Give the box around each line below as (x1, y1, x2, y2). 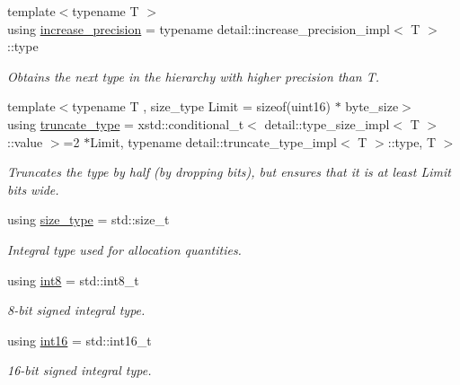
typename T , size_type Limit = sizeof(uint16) (72, 97, 332, 116)
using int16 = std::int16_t (7, 330, 152, 349)
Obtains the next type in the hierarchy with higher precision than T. (7, 66, 380, 85)
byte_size (345, 97, 399, 116)
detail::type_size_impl (264, 114, 390, 133)
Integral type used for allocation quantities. (7, 240, 242, 258)
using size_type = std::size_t (7, 210, 170, 229)
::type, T (387, 132, 437, 151)
